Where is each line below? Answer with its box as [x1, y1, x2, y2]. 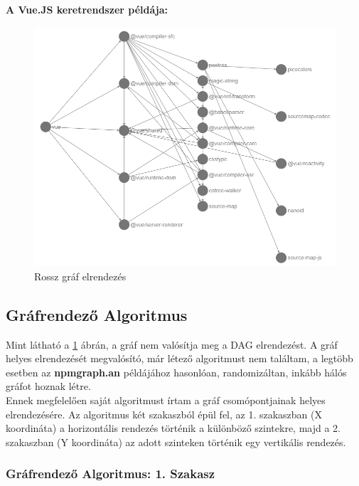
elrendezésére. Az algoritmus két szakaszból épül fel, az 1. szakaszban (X [6, 406, 323, 421]
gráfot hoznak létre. [6, 379, 91, 393]
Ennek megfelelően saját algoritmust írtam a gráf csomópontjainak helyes [6, 393, 326, 408]
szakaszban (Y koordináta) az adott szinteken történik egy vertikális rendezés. [6, 434, 346, 449]
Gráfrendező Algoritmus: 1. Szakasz [6, 465, 215, 482]
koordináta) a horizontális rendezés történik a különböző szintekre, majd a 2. [6, 421, 341, 435]
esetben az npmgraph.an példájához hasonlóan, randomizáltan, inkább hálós [6, 364, 347, 379]
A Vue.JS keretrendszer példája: [6, 2, 168, 16]
